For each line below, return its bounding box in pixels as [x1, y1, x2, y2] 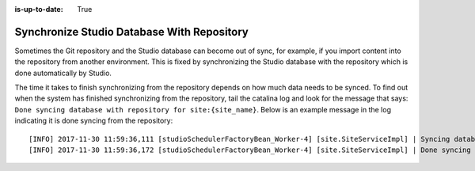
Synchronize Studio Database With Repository [14, 25, 249, 39]
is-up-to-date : [14, 5, 63, 13]
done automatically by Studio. [14, 68, 112, 78]
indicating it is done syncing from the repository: [14, 116, 173, 126]
